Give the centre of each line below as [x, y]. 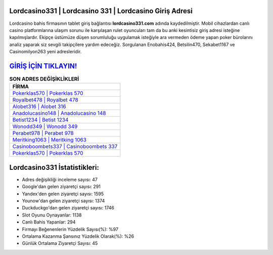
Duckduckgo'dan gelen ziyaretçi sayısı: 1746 [68, 208]
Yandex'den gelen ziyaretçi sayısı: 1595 [63, 194]
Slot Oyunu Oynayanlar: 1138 [52, 215]
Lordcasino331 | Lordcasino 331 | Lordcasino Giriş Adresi [101, 11]
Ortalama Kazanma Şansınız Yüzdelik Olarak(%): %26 [78, 236]
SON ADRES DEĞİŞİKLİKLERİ [44, 79]
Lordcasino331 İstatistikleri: [54, 167]
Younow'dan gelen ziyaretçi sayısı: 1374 [63, 201]
